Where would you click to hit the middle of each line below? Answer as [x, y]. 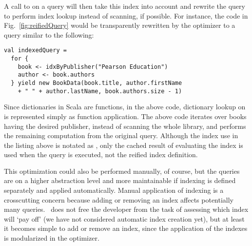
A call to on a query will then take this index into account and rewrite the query [125, 6]
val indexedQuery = [35, 51]
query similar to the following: [49, 34]
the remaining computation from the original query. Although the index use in [121, 135]
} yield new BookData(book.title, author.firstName [97, 83]
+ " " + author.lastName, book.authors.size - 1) [100, 91]
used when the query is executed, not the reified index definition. [101, 154]
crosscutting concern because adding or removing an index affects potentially [119, 199]
